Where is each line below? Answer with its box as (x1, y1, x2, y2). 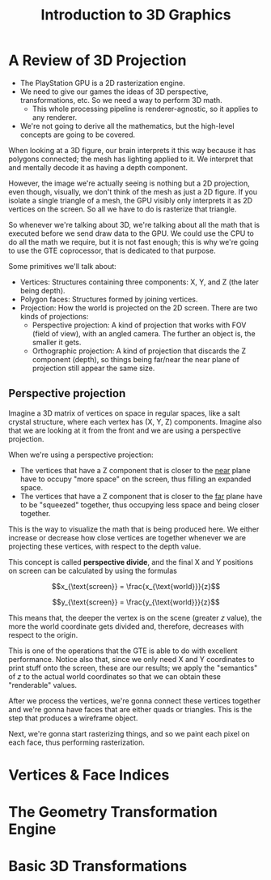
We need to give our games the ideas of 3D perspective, (19, 87, 209, 96)
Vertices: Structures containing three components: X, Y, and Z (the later (19, 277, 259, 287)
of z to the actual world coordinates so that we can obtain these (8, 671, 221, 681)
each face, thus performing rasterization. (8, 737, 146, 747)
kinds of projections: (19, 311, 89, 321)
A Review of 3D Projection (8, 51, 187, 70)
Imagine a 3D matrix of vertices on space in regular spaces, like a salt (8, 408, 240, 418)
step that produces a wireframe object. (8, 713, 138, 723)
